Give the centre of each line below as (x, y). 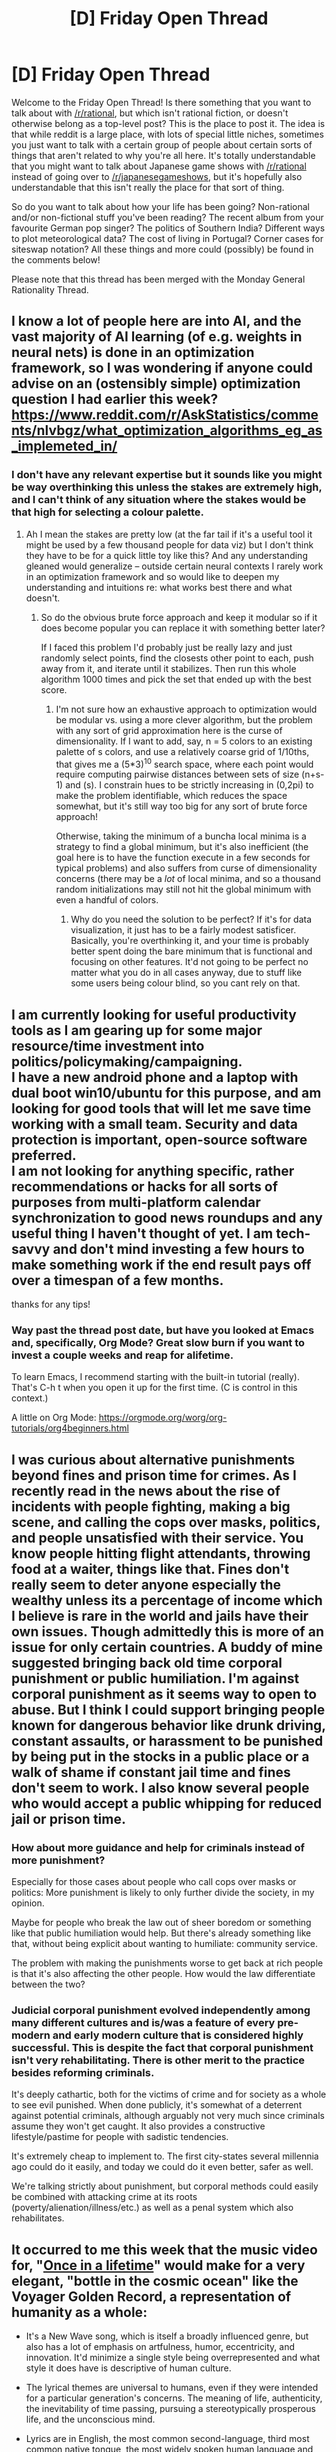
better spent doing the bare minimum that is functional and (191, 951)
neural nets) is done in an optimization (133, 352)
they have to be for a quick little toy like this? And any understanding (166, 555)
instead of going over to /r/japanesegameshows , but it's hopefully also (157, 176)
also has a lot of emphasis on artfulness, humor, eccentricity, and (160, 2347)
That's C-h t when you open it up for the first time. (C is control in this (154, 1388)
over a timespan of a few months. (117, 1280)
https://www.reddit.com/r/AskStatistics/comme (165, 415)
